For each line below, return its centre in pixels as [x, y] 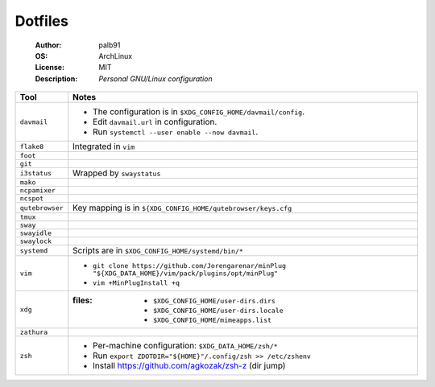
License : [50, 68]
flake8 [32, 146]
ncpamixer [38, 190]
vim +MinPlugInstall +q [137, 283]
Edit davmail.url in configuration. [155, 122]
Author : [48, 45]
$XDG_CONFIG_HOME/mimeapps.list [213, 321]
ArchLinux [116, 56]
